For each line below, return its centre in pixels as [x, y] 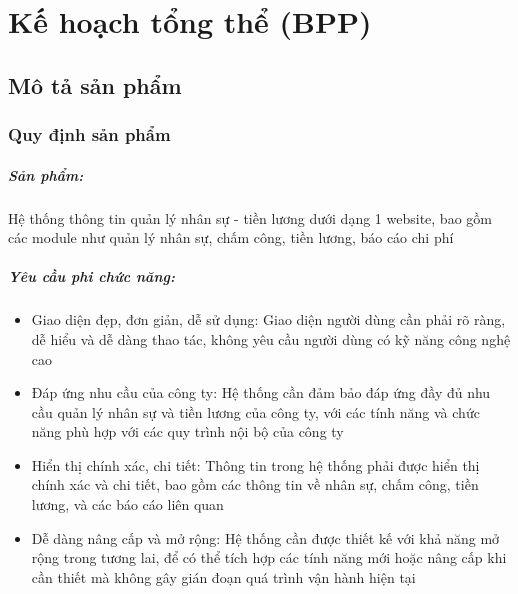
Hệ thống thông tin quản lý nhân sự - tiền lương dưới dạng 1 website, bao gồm [250, 217]
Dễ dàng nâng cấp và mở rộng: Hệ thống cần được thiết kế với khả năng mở [265, 537]
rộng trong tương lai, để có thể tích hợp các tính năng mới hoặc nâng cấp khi [269, 557]
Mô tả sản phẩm [95, 84]
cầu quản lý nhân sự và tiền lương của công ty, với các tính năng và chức [255, 411]
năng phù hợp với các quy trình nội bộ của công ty [187, 431]
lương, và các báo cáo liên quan [127, 504]
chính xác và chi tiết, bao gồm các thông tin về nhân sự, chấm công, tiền [255, 484]
